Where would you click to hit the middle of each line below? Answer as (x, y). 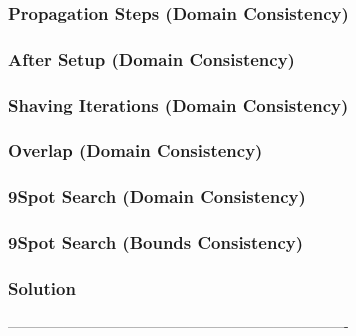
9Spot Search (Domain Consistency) (157, 196)
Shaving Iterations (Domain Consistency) (178, 104)
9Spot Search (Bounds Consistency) (156, 242)
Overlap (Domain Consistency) (135, 150)
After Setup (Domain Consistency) (151, 58)
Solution (42, 287)
